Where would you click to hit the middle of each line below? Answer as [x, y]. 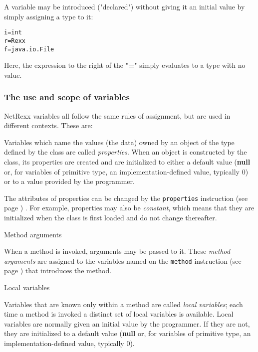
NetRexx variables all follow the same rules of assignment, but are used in [117, 115]
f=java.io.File [29, 49]
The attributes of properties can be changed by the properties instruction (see [126, 198]
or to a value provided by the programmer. [69, 181]
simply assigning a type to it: [49, 16]
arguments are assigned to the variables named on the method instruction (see [123, 261]
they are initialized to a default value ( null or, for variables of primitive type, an [128, 333]
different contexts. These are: [48, 125]
